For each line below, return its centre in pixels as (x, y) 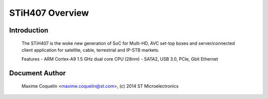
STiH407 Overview (49, 13)
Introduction (29, 30)
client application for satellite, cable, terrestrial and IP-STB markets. (91, 50)
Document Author (37, 73)
